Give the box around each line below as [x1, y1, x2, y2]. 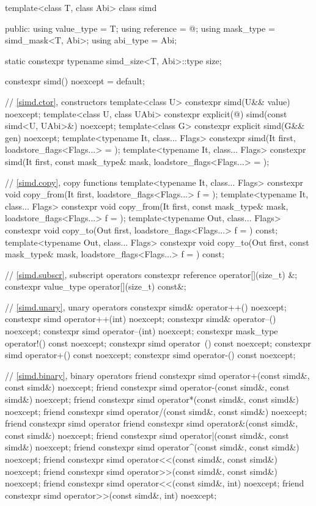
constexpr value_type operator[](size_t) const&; [5, 280, 186, 293]
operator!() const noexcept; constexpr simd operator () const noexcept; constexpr [5, 336, 311, 349]
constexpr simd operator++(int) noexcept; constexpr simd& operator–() [5, 312, 276, 325]
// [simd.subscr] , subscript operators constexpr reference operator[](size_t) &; [5, 268, 298, 280]
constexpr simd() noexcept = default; [5, 75, 145, 87]
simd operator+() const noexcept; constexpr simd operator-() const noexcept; [5, 348, 296, 361]
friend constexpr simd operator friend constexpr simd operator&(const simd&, [5, 417, 298, 430]
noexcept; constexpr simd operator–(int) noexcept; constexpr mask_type [5, 324, 278, 337]
